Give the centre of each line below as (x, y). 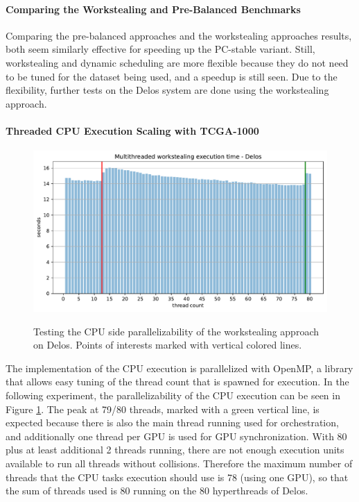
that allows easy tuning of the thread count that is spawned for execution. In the (177, 382)
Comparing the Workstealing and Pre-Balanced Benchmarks (153, 9)
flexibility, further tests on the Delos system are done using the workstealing (167, 90)
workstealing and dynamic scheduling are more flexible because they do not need (177, 62)
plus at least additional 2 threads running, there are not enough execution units (175, 450)
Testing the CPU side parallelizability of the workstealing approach (176, 331)
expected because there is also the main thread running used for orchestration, (172, 422)
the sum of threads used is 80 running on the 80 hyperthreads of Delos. (157, 491)
